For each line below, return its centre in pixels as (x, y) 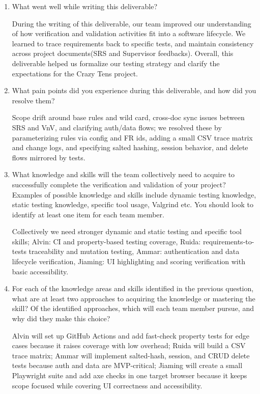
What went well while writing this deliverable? (85, 6)
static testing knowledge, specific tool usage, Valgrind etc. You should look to (133, 204)
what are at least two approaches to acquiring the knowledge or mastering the (134, 298)
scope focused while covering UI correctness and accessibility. (107, 385)
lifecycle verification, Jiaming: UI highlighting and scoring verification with (128, 261)
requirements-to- (228, 241)
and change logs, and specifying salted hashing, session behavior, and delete (130, 147)
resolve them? (33, 100)
